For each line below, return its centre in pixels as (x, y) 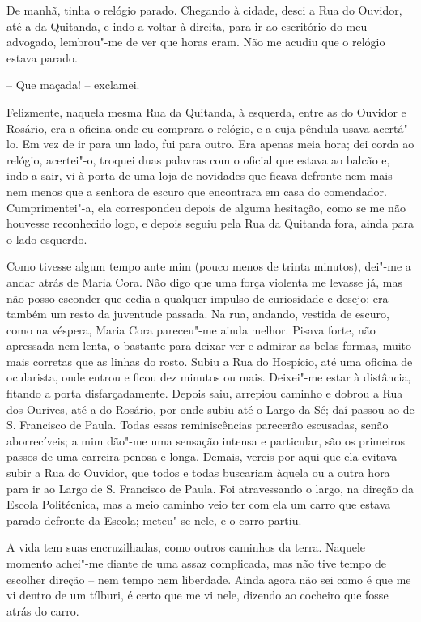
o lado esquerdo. (47, 239)
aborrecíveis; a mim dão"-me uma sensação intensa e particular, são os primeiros (206, 440)
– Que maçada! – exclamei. (73, 85)
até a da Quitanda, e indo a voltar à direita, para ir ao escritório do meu (187, 26)
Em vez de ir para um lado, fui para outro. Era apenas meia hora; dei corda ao (218, 144)
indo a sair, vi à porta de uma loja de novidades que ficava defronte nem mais (200, 175)
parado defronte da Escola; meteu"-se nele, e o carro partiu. (154, 520)
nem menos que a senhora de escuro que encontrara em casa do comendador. (197, 191)
